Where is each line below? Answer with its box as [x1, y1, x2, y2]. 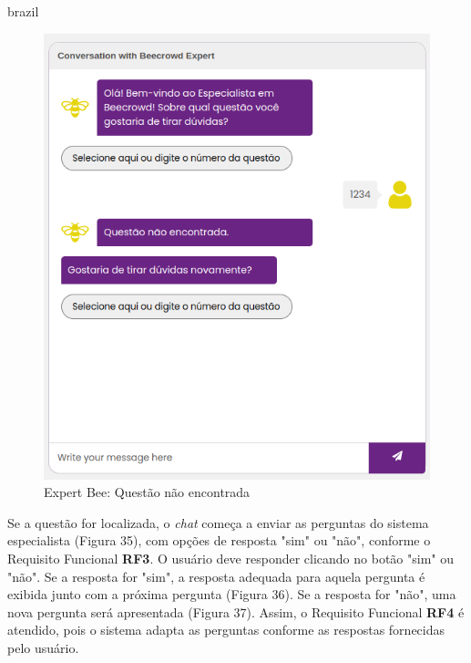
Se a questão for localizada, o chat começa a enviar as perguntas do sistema [7, 513, 429, 532]
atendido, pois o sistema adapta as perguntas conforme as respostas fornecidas [7, 620, 445, 639]
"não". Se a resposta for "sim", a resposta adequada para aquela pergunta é [7, 566, 425, 585]
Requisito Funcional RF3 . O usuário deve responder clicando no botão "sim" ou [7, 549, 454, 568]
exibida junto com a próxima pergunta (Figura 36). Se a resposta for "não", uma [7, 585, 456, 604]
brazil [7, 2, 39, 20]
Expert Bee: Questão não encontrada [44, 482, 251, 502]
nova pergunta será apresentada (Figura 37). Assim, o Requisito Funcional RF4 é [7, 602, 465, 621]
